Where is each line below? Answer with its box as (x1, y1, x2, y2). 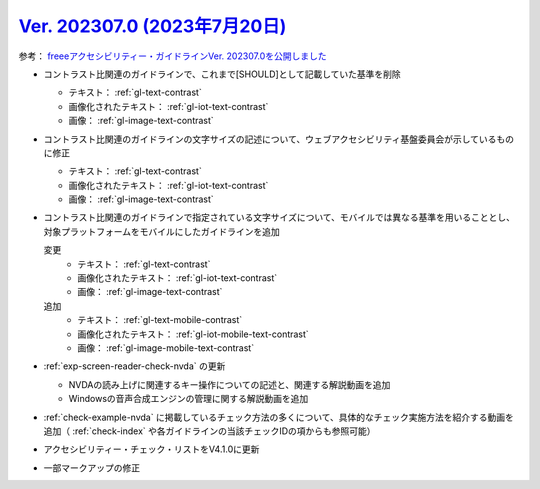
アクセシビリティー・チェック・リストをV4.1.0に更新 (43, 443, 260, 455)
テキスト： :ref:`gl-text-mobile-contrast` (77, 314, 243, 326)
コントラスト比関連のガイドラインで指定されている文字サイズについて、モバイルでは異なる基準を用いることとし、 (43, 211, 515, 224)
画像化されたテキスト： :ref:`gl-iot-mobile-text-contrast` (77, 328, 309, 340)
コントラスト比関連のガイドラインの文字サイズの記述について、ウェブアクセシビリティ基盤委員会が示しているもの (43, 133, 515, 145)
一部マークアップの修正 (43, 461, 140, 474)
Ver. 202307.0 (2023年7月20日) (18, 15, 287, 37)
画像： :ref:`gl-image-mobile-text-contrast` (77, 341, 255, 354)
